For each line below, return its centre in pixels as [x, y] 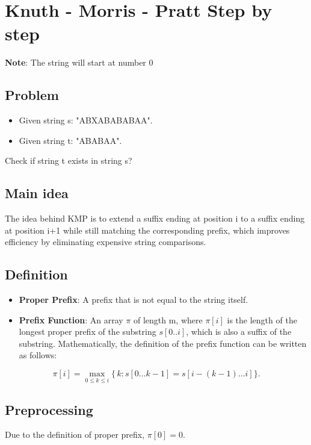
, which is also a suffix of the [239, 331]
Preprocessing [49, 409]
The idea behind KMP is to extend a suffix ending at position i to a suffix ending [155, 218]
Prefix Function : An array [71, 319]
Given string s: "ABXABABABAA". [86, 120]
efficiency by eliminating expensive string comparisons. [106, 242]
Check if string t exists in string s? [69, 160]
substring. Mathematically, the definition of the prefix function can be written [163, 343]
